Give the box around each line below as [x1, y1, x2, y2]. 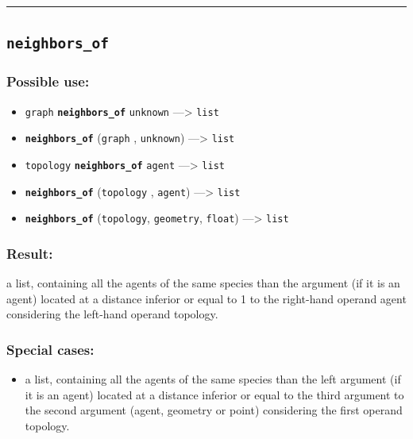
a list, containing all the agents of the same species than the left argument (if [25, 371, 401, 387]
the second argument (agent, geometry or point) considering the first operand [25, 402, 403, 418]
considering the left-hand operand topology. [6, 306, 218, 322]
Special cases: [6, 339, 95, 359]
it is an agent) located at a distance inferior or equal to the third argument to [25, 386, 404, 402]
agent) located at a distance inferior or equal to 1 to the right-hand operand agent [6, 290, 407, 306]
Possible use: [6, 71, 90, 91]
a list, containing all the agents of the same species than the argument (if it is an [6, 275, 400, 291]
